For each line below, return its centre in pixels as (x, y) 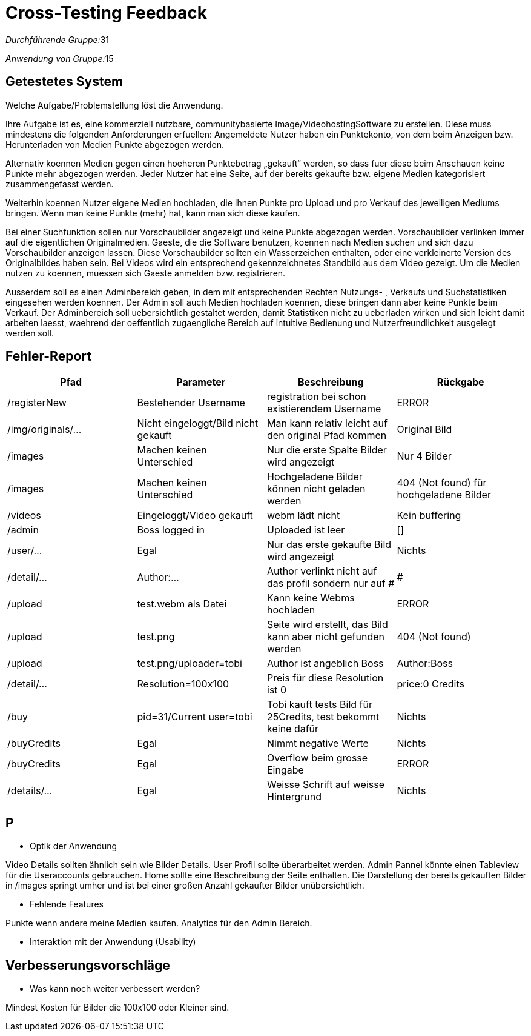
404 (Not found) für (442, 483)
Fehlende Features (67, 904)
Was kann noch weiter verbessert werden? (115, 989)
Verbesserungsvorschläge (88, 965)
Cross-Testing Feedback (106, 13)
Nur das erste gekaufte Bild (329, 545)
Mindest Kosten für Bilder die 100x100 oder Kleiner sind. (117, 1008)
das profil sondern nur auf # (331, 583)
